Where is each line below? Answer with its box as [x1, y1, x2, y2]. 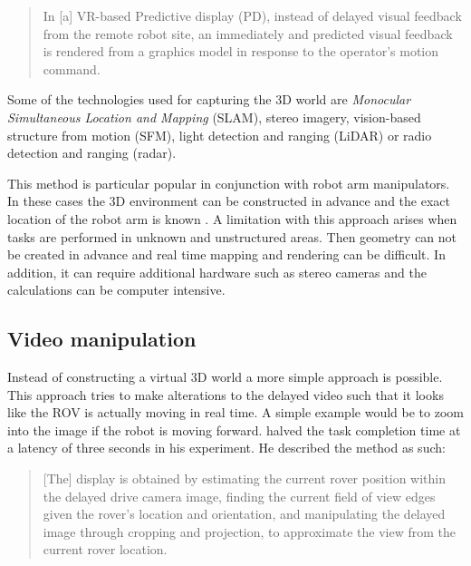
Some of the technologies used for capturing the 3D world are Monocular [7, 90, 411, 109]
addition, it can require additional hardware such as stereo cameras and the [7, 262, 427, 281]
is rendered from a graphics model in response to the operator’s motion [43, 42, 439, 61]
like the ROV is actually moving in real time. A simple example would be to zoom [7, 403, 464, 422]
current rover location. [43, 540, 168, 559]
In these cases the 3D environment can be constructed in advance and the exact [7, 191, 450, 210]
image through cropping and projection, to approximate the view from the [43, 522, 457, 541]
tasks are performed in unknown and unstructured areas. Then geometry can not [7, 227, 457, 246]
